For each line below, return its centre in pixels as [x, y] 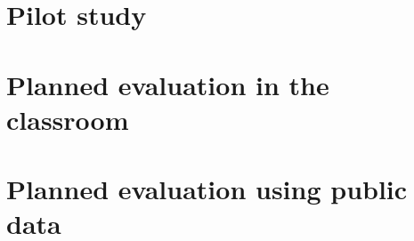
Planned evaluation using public [207, 189]
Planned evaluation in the [168, 84]
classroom [68, 119]
